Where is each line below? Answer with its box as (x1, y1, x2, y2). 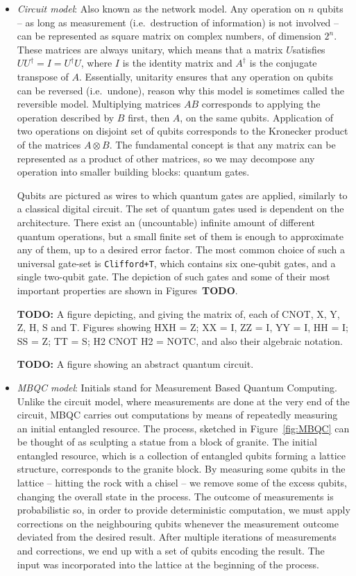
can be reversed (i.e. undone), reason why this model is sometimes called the (17, 83, 344, 97)
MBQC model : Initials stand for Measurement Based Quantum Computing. (17, 380, 337, 394)
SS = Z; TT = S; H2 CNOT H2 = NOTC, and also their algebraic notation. (17, 333, 343, 348)
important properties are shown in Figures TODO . (17, 282, 238, 297)
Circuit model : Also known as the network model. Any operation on (17, 1, 305, 15)
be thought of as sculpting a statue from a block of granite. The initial (17, 434, 317, 449)
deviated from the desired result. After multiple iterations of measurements (17, 530, 337, 544)
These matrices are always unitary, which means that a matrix (17, 42, 283, 56)
